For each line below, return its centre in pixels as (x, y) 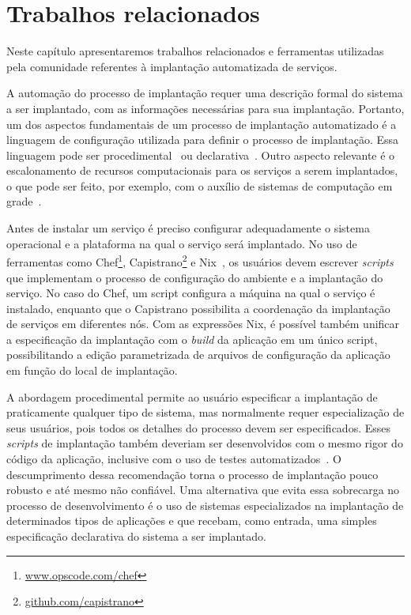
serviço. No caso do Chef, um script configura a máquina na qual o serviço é (191, 293)
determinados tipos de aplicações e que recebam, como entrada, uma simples (192, 521)
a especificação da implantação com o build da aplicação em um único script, (192, 339)
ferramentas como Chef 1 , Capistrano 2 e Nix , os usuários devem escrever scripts (200, 260)
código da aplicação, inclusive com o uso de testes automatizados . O (174, 459)
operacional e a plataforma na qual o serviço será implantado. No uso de (182, 243)
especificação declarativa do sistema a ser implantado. (136, 536)
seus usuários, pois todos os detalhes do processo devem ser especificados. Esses (199, 427)
